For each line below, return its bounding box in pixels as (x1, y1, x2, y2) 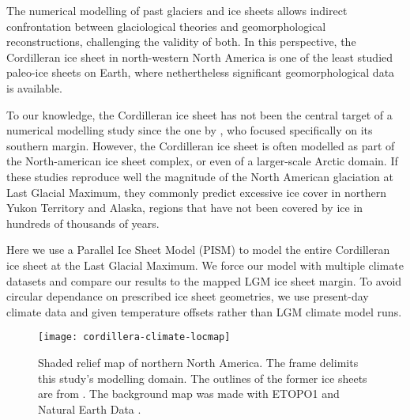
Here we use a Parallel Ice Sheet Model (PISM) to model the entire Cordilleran (6, 241, 390, 258)
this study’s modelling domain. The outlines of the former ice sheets (38, 369, 367, 386)
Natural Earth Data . (38, 400, 141, 417)
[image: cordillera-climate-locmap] (38, 331, 231, 343)
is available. (6, 79, 62, 96)
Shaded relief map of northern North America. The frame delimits (38, 354, 359, 370)
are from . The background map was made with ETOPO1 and (38, 385, 340, 402)
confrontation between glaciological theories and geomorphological (6, 17, 326, 34)
